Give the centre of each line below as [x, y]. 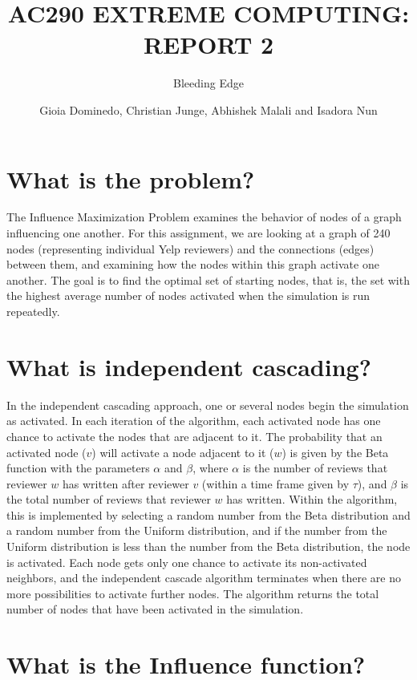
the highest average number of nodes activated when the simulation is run [188, 295]
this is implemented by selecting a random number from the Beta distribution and [208, 514]
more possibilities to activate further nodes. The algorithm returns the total [193, 593]
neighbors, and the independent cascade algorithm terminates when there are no [204, 578]
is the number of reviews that [315, 468]
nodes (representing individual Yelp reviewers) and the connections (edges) [190, 248]
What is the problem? [131, 178]
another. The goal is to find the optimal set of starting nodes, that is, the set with [208, 279]
